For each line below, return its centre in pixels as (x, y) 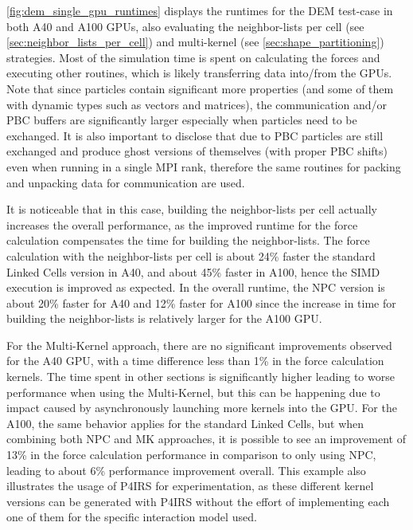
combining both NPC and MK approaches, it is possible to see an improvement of (206, 439)
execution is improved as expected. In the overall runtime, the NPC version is (196, 287)
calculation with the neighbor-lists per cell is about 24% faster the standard (191, 255)
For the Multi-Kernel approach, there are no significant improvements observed (199, 345)
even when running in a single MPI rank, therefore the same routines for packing (204, 166)
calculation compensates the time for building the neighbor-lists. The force (188, 240)
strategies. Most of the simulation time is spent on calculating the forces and (193, 57)
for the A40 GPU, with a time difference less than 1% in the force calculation (195, 361)
